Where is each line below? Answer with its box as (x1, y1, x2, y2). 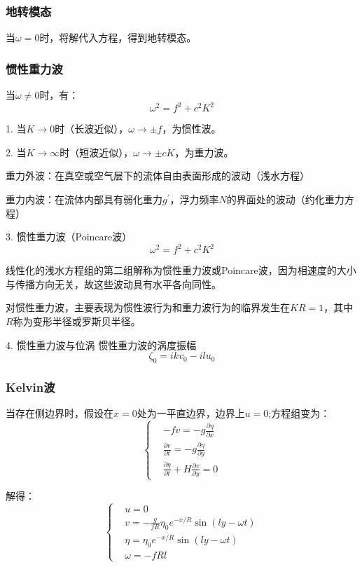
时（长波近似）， (55, 121, 129, 136)
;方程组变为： (268, 406, 330, 421)
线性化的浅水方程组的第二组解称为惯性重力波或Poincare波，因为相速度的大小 (6, 263, 356, 278)
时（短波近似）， (60, 144, 134, 159)
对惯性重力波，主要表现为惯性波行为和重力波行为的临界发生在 (6, 300, 290, 315)
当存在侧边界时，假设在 (6, 406, 113, 421)
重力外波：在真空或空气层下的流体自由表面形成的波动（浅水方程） (6, 168, 309, 183)
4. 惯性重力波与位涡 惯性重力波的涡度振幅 (6, 337, 197, 352)
